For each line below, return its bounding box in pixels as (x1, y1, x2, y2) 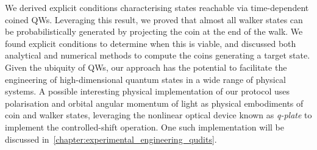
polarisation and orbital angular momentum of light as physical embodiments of (5, 96, 304, 109)
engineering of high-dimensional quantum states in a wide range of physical (5, 73, 286, 85)
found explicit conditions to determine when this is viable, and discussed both (5, 37, 296, 49)
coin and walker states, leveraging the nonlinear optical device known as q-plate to (5, 109, 312, 121)
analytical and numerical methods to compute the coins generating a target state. (5, 49, 310, 62)
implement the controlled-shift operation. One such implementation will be (5, 120, 284, 133)
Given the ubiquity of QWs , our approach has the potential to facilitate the (5, 60, 287, 73)
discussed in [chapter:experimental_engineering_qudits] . (5, 132, 217, 145)
